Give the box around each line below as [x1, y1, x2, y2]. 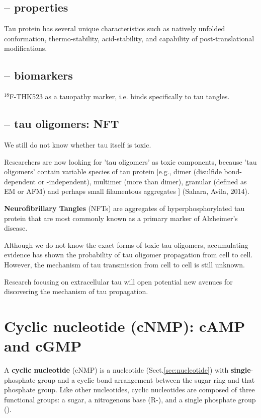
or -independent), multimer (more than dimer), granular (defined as [38, 176, 247, 186]
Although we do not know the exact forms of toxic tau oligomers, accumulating [4, 239, 248, 250]
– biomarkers [4, 67, 73, 83]
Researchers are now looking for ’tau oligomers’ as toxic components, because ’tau [4, 156, 257, 167]
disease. [4, 223, 28, 233]
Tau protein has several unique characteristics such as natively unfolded [4, 23, 225, 34]
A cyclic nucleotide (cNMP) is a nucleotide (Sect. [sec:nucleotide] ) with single [4, 365, 251, 375]
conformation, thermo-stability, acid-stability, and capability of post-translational [4, 33, 254, 43]
